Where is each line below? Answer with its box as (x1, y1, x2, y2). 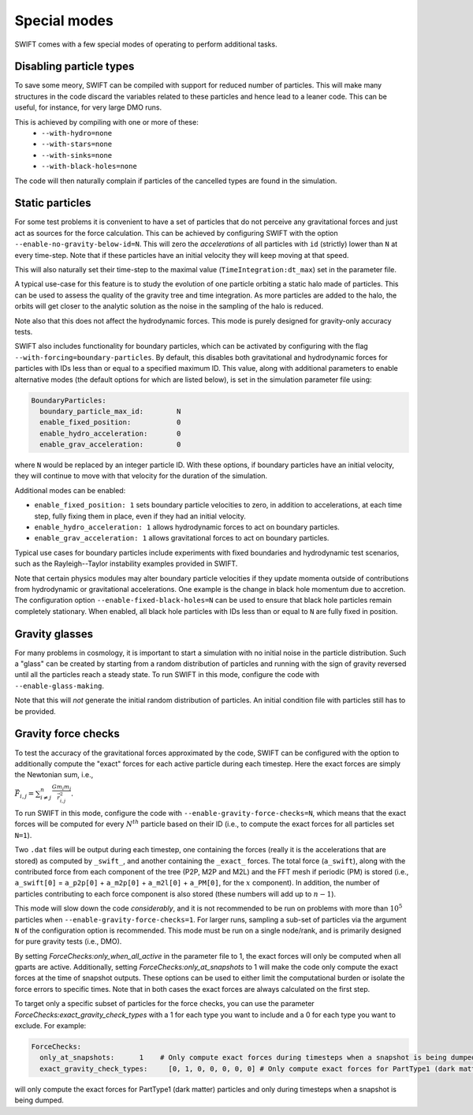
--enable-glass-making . (14, 681, 105, 690)
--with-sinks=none (41, 151, 113, 159)
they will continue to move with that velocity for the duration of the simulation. (14, 471, 268, 481)
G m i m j (51, 783, 72, 791)
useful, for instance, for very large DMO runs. (14, 103, 162, 112)
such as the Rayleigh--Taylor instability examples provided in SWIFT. (14, 559, 238, 568)
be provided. (14, 706, 57, 716)
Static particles (14, 196, 91, 210)
